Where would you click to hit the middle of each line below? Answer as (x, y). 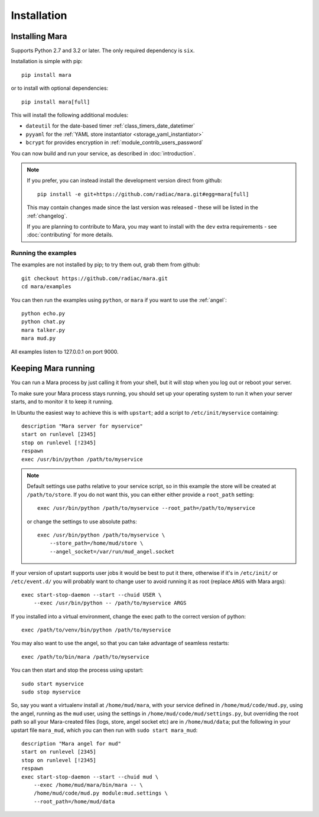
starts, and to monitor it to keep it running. (62, 402)
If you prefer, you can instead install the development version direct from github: (125, 181)
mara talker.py (43, 330)
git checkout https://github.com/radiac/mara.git (95, 278)
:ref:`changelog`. (47, 216)
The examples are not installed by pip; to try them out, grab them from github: (105, 265)
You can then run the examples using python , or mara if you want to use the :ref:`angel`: (119, 300)
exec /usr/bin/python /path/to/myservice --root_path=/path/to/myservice (147, 508)
